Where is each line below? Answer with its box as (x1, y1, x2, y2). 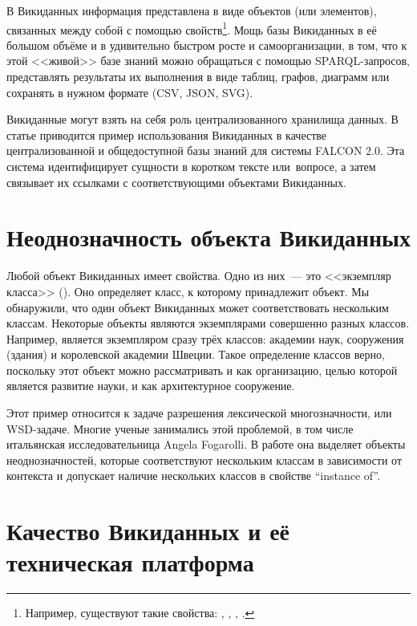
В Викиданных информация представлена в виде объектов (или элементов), (6, 2, 377, 18)
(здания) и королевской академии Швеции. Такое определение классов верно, (6, 346, 385, 363)
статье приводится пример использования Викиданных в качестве (6, 126, 327, 143)
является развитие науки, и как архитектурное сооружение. (6, 377, 295, 394)
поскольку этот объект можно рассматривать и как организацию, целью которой (6, 361, 398, 378)
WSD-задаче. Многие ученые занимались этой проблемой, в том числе (6, 420, 354, 437)
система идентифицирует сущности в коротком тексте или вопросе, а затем (6, 158, 376, 174)
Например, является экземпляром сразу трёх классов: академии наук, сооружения (6, 330, 404, 347)
